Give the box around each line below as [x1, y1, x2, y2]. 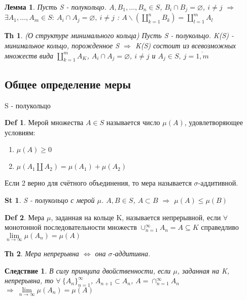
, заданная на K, [177, 265, 230, 276]
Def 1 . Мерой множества [5, 117, 84, 128]
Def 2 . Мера [5, 212, 45, 222]
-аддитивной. [198, 177, 238, 188]
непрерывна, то [5, 275, 54, 286]
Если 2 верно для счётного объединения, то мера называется [5, 177, 192, 188]
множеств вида [5, 50, 53, 61]
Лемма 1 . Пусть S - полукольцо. [5, 2, 107, 12]
